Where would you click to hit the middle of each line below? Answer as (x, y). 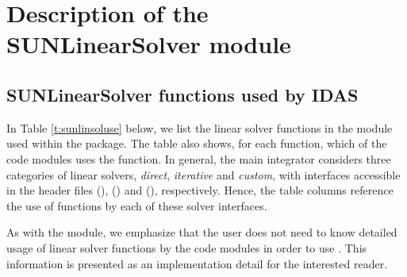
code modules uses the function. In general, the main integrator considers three (199, 158)
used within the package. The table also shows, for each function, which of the (197, 143)
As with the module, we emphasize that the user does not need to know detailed (202, 232)
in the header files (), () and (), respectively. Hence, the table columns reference (200, 190)
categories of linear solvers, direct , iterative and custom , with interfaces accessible (203, 174)
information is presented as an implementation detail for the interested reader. (197, 263)
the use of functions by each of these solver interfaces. (137, 205)
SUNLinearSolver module (149, 44)
